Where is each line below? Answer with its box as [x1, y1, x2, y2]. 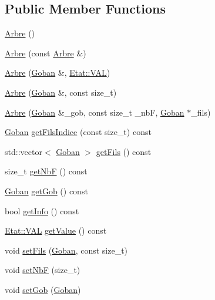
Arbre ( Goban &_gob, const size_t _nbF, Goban [5, 106, 184, 118]
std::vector [5, 145, 42, 157]
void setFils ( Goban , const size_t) [5, 244, 128, 256]
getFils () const [96, 145, 152, 157]
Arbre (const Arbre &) [5, 46, 86, 59]
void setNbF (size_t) [5, 264, 80, 276]
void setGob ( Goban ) [5, 283, 81, 295]
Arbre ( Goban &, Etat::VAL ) [5, 66, 110, 79]
